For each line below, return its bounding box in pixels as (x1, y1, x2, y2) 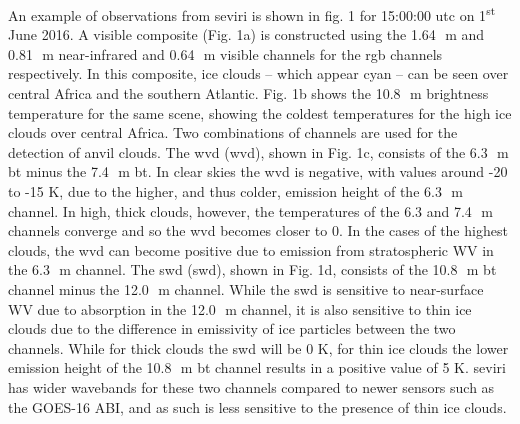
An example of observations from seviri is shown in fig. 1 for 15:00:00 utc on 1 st (8, 2, 496, 25)
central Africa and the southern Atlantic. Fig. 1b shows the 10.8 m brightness (8, 83, 489, 104)
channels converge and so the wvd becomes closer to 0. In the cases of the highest (8, 220, 508, 241)
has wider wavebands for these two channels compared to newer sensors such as (8, 376, 495, 397)
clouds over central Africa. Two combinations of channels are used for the (8, 122, 458, 143)
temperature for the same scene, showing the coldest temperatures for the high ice (8, 102, 512, 123)
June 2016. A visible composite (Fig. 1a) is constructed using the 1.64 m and (8, 24, 485, 45)
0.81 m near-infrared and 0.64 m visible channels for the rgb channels (8, 43, 443, 64)
